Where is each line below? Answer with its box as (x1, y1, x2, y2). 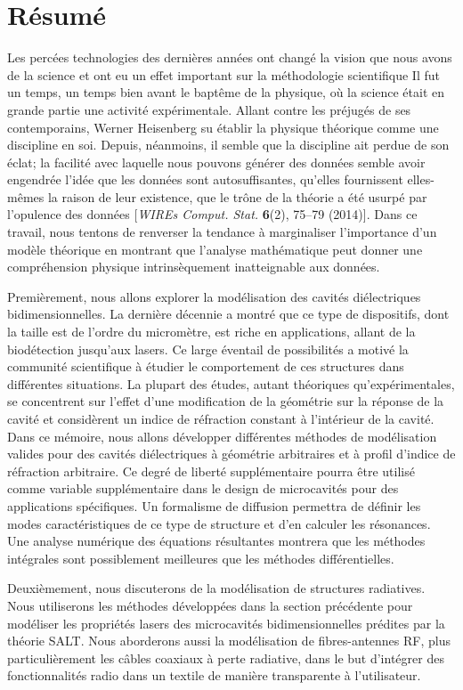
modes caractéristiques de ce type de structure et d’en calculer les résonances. (7, 514, 431, 532)
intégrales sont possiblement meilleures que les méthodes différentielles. (7, 548, 394, 567)
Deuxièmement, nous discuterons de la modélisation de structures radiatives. (7, 579, 426, 597)
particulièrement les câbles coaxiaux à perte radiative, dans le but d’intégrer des (7, 648, 444, 667)
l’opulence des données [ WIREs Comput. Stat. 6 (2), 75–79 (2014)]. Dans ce (7, 205, 418, 223)
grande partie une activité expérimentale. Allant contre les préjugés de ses (7, 100, 411, 118)
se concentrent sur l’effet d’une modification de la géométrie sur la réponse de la (7, 392, 444, 410)
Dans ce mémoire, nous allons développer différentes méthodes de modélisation (7, 426, 437, 445)
